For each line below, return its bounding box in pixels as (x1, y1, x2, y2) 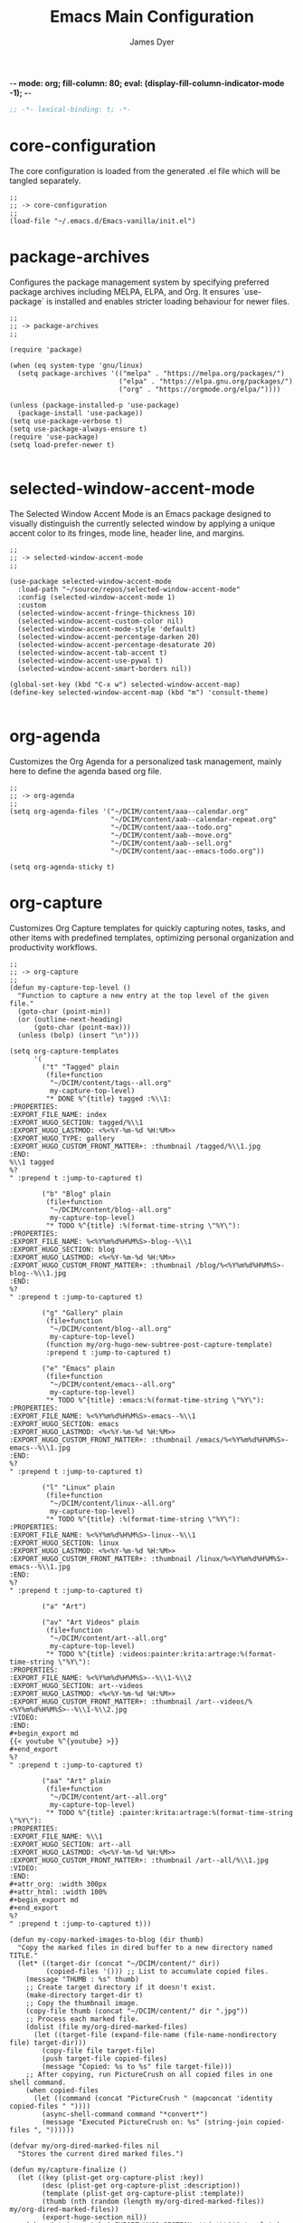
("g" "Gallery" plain (42, 1308, 124, 1317)
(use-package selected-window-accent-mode (9, 577, 172, 586)
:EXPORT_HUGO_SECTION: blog (9, 1245, 116, 1254)
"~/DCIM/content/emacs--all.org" (49, 1380, 176, 1389)
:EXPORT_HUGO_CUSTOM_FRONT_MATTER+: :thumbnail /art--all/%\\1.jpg (9, 1856, 270, 1865)
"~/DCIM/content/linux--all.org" (49, 1499, 176, 1508)
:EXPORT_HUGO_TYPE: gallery (9, 1133, 116, 1143)
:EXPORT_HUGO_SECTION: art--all (9, 1840, 131, 1849)
